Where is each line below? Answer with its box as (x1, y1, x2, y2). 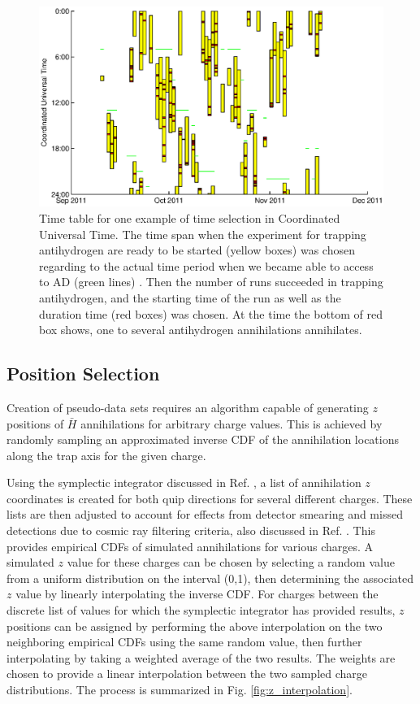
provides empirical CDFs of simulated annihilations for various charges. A (6, 537, 374, 554)
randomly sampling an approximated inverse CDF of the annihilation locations (6, 431, 400, 448)
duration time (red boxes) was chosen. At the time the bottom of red (39, 305, 383, 322)
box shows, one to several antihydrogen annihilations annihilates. (39, 321, 362, 338)
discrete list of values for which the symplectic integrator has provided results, (6, 602, 396, 619)
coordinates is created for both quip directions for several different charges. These (6, 489, 413, 506)
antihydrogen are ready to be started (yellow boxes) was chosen (39, 241, 355, 259)
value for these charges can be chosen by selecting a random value (67, 554, 395, 571)
